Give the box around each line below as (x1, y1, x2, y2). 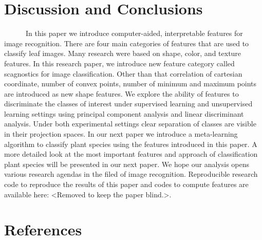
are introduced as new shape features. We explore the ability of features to (4, 88, 239, 99)
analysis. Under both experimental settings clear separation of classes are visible (4, 118, 256, 129)
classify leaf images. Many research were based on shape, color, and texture (4, 48, 241, 59)
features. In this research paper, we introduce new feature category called (4, 58, 235, 68)
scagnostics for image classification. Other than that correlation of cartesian (4, 68, 242, 79)
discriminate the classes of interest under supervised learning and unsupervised (4, 98, 253, 109)
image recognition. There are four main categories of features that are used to (4, 38, 249, 48)
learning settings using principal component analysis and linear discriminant (4, 108, 244, 119)
